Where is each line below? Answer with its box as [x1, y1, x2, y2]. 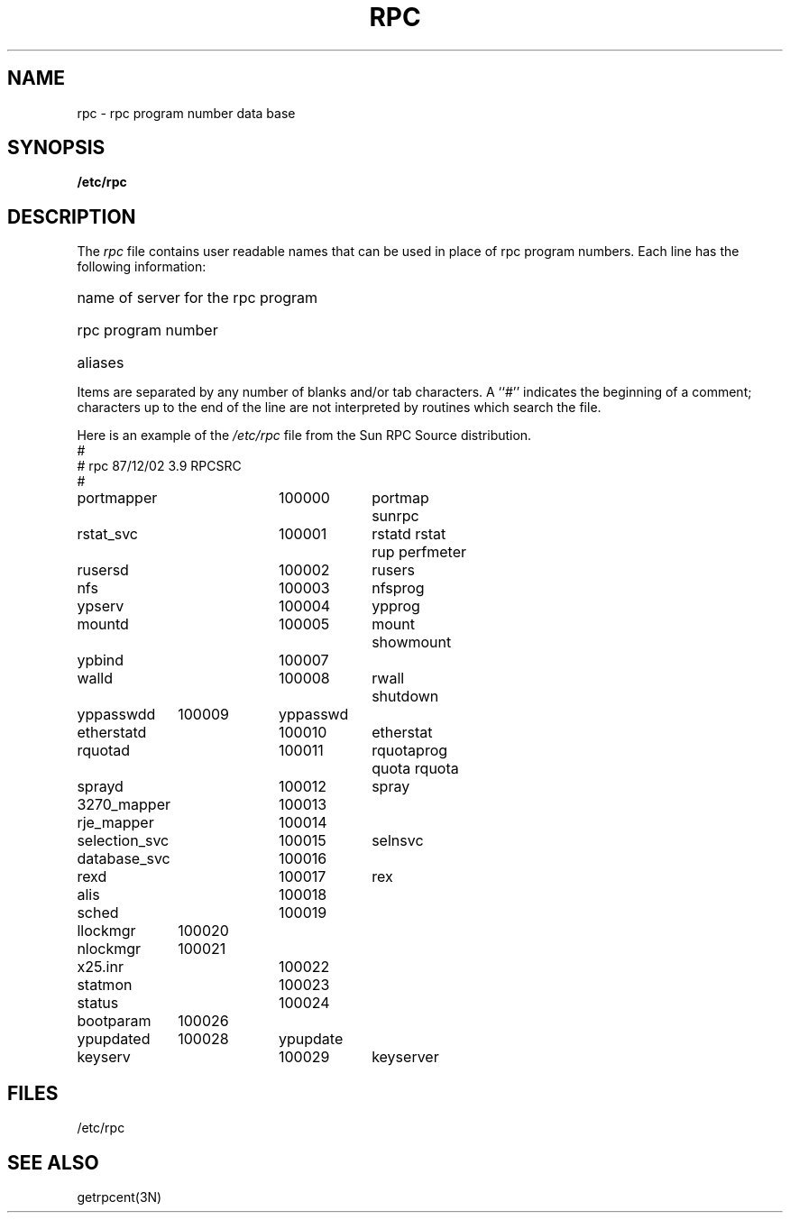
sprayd [77, 777, 124, 796]
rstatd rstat [372, 525, 446, 544]
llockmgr [77, 922, 136, 940]
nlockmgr [77, 940, 142, 959]
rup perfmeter [372, 543, 467, 562]
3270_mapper [77, 795, 170, 814]
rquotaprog [372, 741, 448, 760]
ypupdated [77, 1030, 151, 1049]
